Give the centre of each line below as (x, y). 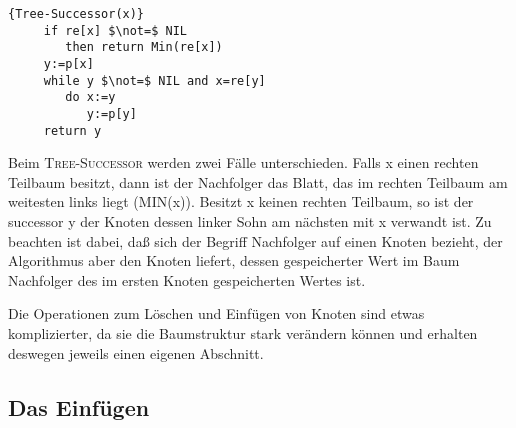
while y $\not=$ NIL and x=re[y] (154, 80)
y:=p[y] (111, 113)
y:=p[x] (68, 63)
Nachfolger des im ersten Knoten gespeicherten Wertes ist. (187, 279)
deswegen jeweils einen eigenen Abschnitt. (136, 352)
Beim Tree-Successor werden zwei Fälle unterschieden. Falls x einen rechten (243, 162)
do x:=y (90, 97)
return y (72, 130)
